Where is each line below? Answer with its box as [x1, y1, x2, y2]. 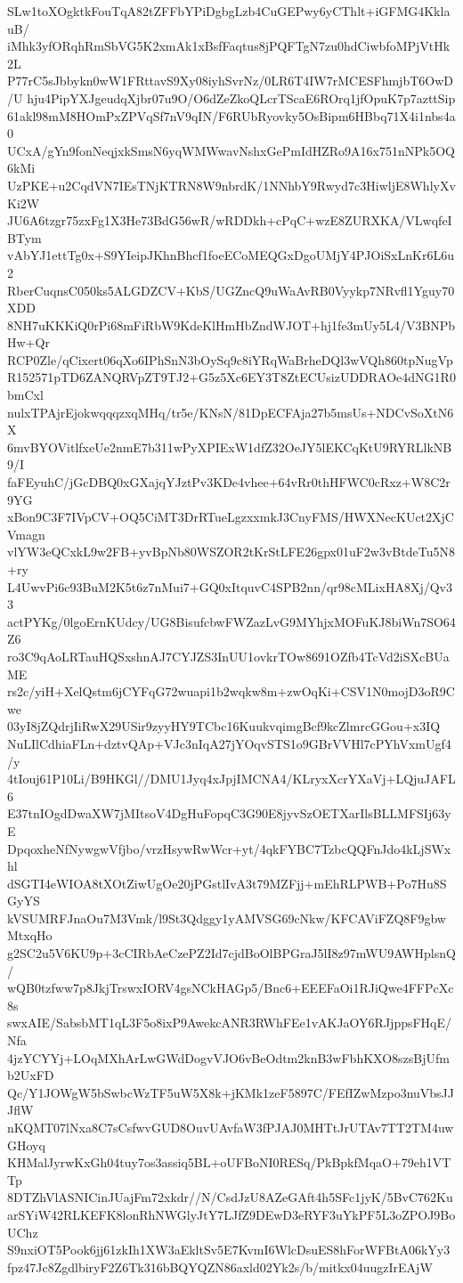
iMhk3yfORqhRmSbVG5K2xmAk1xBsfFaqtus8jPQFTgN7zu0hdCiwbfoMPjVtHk [7, 37, 451, 55]
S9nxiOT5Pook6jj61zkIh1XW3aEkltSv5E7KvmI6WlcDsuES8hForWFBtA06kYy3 [7, 1240, 451, 1259]
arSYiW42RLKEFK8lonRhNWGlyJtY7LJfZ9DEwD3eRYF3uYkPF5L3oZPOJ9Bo [7, 1205, 456, 1223]
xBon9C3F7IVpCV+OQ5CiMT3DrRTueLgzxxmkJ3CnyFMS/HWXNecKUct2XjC [7, 508, 454, 526]
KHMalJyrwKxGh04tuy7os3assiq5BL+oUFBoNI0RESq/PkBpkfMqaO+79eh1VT [7, 1153, 451, 1172]
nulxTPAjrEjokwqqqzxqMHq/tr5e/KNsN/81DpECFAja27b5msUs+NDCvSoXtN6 [7, 402, 454, 421]
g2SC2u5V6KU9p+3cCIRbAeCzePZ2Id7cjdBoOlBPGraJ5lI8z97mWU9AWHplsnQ [7, 944, 456, 962]
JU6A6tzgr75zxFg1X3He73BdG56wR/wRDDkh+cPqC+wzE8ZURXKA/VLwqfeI [7, 211, 452, 230]
